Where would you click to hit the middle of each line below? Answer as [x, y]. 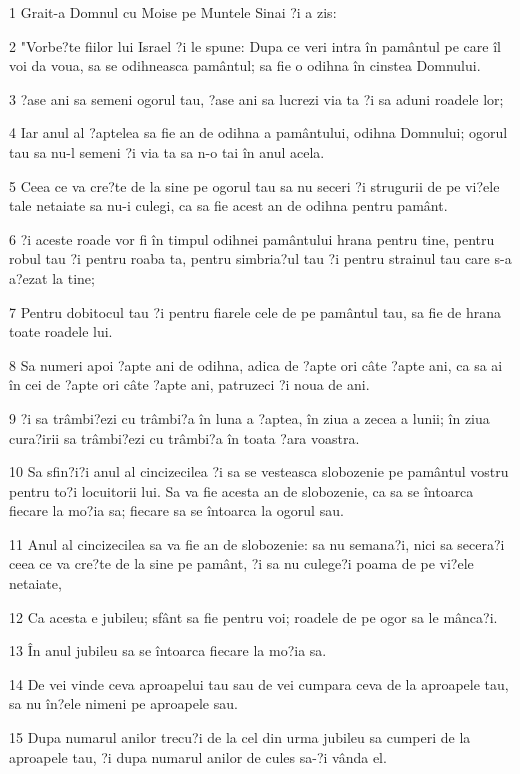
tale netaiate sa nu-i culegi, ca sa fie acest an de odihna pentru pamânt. [228, 205]
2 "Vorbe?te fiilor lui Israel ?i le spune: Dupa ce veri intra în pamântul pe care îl [255, 45]
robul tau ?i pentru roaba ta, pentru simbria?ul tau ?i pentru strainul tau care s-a [260, 258]
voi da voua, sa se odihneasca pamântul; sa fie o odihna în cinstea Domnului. [245, 65]
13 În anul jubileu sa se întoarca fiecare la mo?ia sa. [168, 650]
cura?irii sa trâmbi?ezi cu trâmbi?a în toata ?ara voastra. [184, 437]
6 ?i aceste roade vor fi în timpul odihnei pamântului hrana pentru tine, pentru [252, 238]
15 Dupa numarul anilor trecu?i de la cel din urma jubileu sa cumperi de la [240, 737]
